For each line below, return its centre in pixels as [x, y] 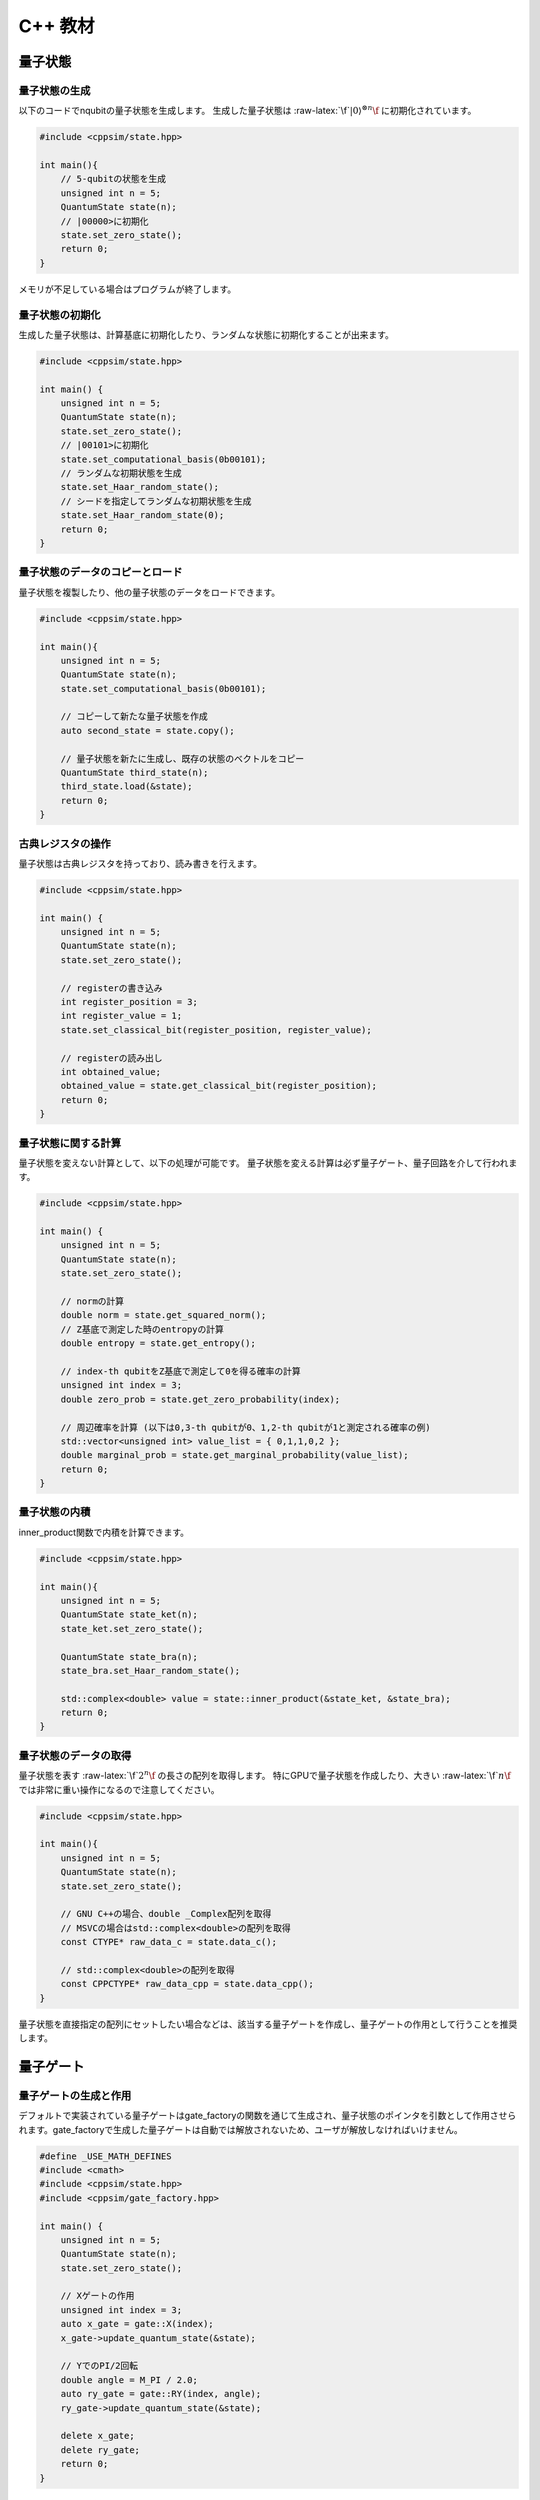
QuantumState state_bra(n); [129, 1656]
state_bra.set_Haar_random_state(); [150, 1670]
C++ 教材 [56, 26]
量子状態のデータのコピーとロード [100, 572]
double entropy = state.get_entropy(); [158, 1343]
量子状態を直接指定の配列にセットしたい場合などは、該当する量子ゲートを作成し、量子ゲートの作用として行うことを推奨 [268, 2024]
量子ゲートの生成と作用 [75, 2095]
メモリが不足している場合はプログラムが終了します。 [127, 289]
